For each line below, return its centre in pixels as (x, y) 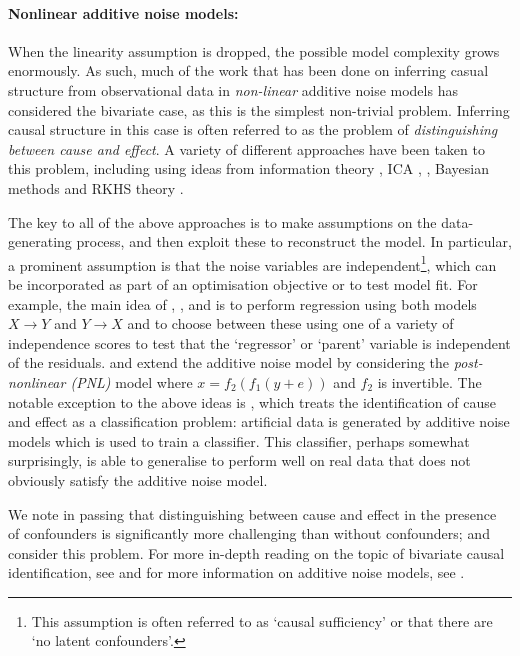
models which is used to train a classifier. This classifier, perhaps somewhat (239, 440)
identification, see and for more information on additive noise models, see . (236, 572)
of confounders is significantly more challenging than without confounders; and (249, 533)
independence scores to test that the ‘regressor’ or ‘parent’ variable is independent (259, 342)
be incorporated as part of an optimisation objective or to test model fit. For (243, 283)
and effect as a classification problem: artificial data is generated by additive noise (259, 421)
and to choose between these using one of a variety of (290, 323)
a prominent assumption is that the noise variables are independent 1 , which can (252, 263)
